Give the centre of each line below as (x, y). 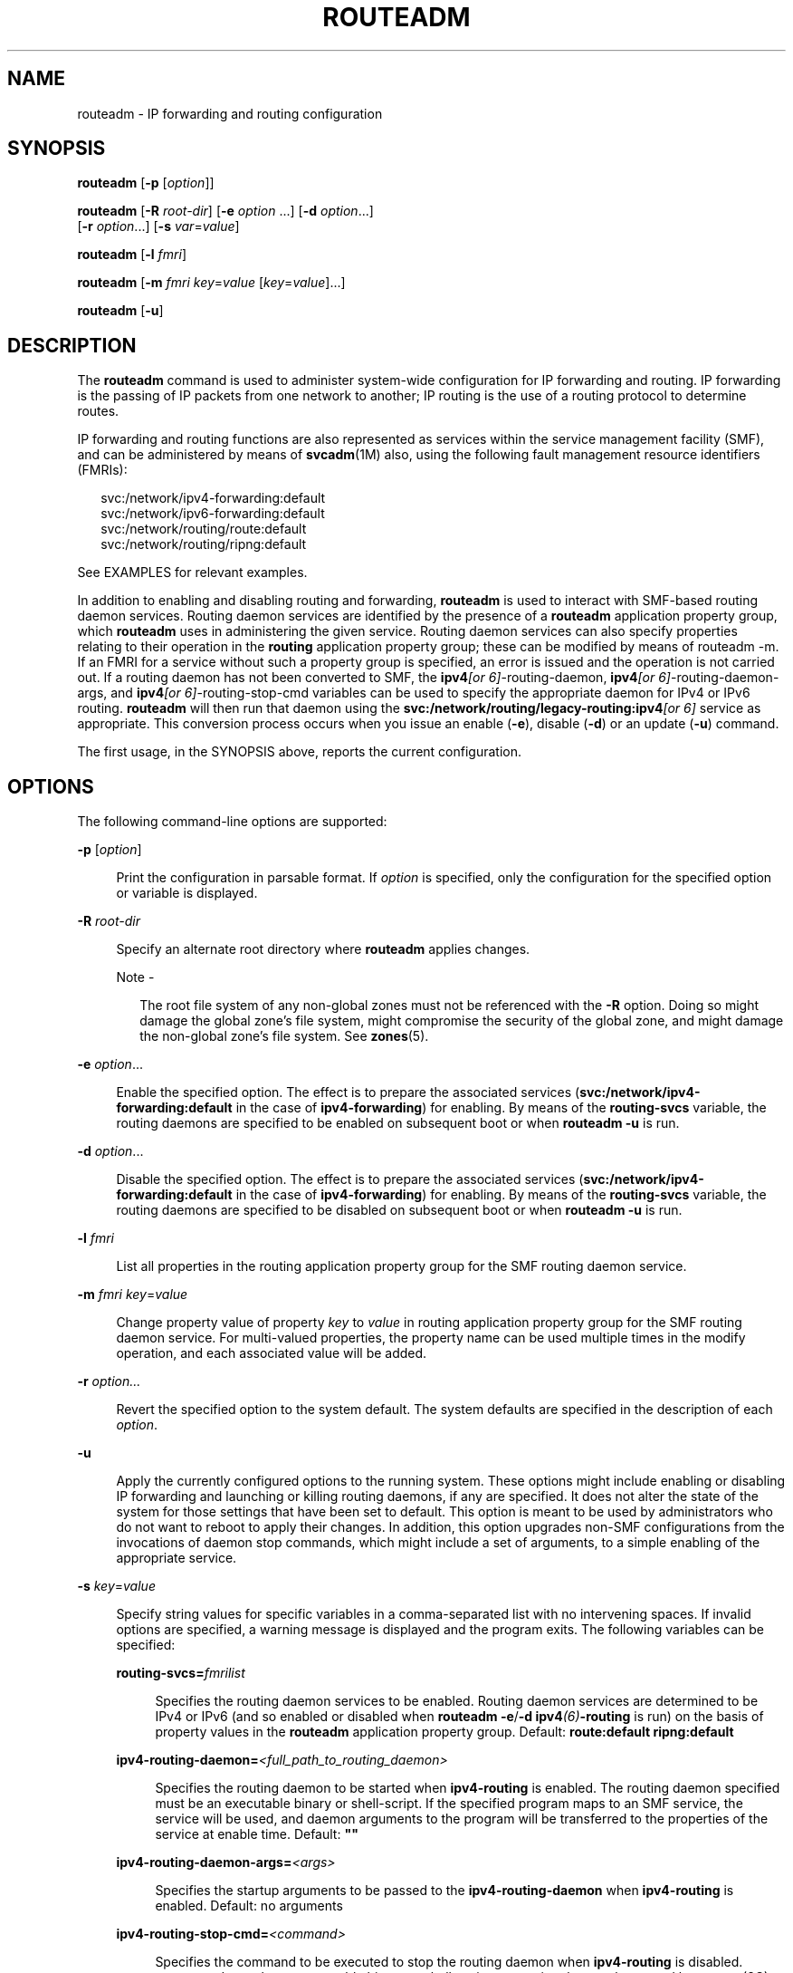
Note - (135, 977)
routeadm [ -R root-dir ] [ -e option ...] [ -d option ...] (225, 211)
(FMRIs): (102, 470)
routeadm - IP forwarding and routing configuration (230, 113)
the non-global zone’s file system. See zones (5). (284, 1036)
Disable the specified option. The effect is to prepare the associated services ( (350, 1179)
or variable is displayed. (187, 893)
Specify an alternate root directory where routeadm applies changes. (323, 949)
